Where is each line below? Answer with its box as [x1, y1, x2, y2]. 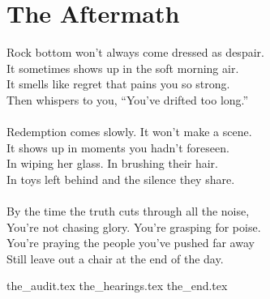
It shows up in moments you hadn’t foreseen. [6, 139, 229, 156]
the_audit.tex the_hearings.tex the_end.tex [6, 277, 228, 294]
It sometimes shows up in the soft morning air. [6, 59, 239, 76]
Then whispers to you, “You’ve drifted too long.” [6, 91, 249, 108]
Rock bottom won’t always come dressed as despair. [6, 44, 264, 61]
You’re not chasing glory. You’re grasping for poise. [6, 218, 261, 235]
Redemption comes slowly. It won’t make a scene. [6, 123, 252, 140]
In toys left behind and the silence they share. [6, 170, 235, 187]
